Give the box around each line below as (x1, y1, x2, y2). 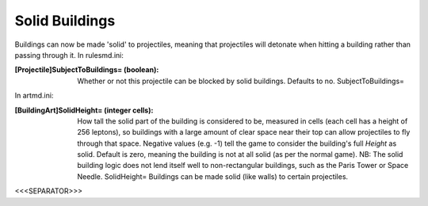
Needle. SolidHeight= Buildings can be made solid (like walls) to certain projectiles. (77, 171, 349, 181)
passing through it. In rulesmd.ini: (14, 50, 124, 59)
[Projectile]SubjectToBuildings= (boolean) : (14, 65, 159, 74)
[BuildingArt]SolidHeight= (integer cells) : (14, 105, 154, 115)
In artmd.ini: (14, 91, 54, 101)
